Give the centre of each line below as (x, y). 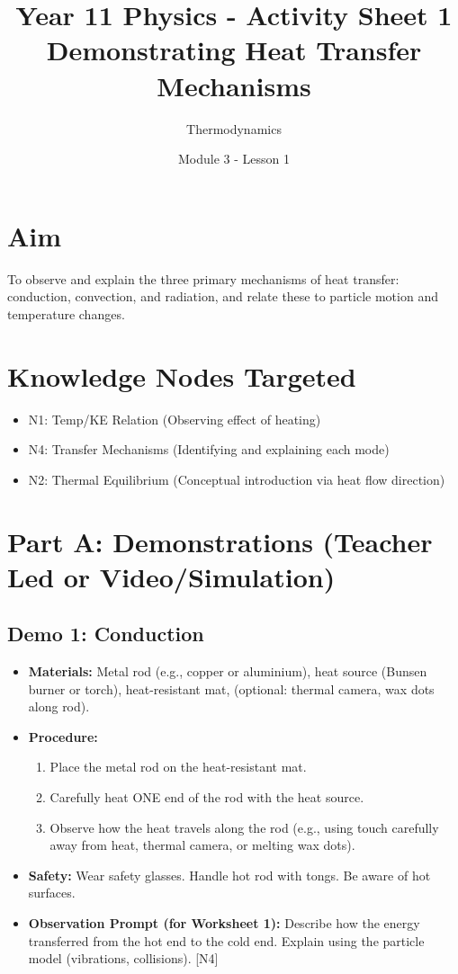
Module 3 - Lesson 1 (234, 159)
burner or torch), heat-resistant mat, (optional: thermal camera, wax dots (231, 688)
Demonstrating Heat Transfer (234, 50)
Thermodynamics (234, 128)
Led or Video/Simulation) (171, 576)
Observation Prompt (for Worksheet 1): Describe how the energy (224, 923)
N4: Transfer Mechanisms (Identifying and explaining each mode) (209, 449)
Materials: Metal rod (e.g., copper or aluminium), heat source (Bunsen (228, 671)
